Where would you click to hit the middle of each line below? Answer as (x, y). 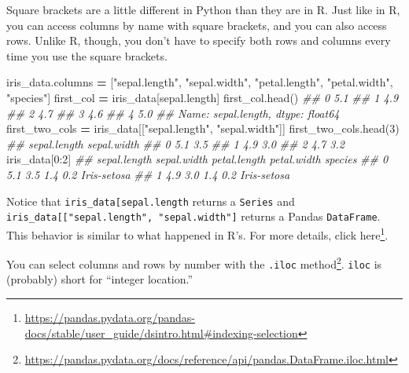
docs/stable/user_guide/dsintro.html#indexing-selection (161, 333)
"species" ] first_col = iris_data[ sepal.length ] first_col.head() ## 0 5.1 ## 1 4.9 (203, 97)
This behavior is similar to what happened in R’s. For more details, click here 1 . (197, 233)
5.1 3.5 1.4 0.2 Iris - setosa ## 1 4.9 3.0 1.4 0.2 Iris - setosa (148, 174)
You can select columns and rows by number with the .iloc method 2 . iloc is (194, 263)
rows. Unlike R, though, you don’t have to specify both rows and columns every (199, 40)
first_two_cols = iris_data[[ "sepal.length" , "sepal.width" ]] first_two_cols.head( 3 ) (203, 128)
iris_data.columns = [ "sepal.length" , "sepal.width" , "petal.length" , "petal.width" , (200, 82)
